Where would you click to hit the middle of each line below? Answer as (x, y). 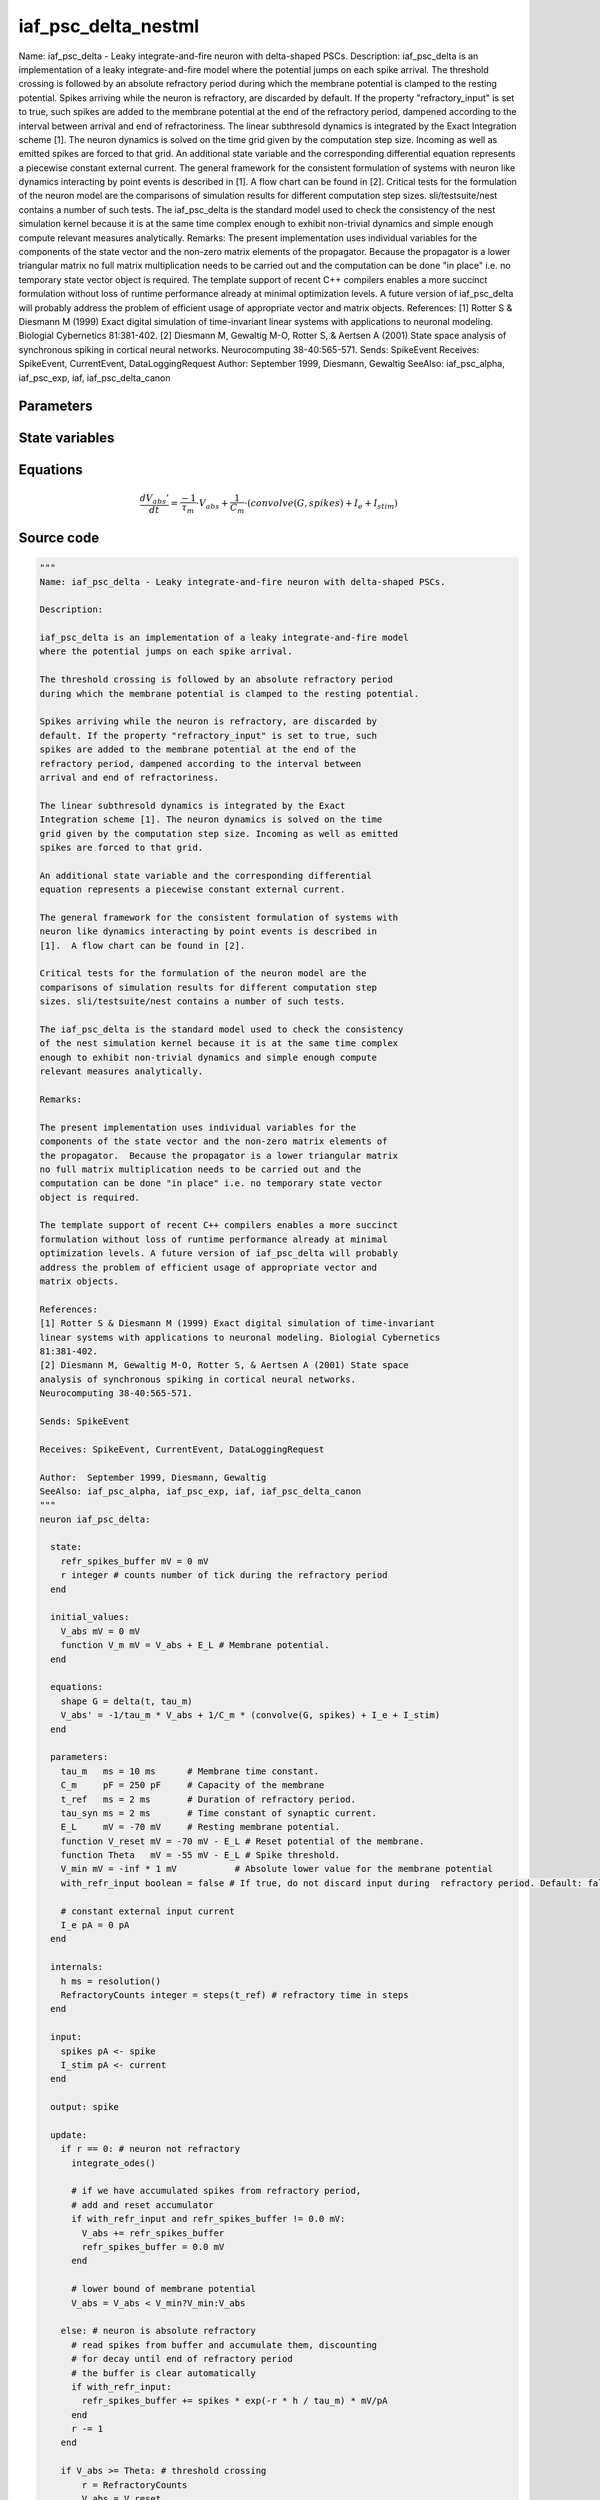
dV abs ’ (154, 499)
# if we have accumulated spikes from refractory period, (216, 2191)
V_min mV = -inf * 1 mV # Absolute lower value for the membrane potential (277, 1869)
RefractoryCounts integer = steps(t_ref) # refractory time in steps (234, 1994)
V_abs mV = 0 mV (100, 1631)
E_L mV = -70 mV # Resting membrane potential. (200, 1827)
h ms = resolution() (111, 1981)
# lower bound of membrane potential (164, 2289)
